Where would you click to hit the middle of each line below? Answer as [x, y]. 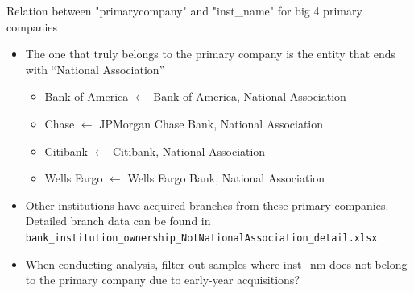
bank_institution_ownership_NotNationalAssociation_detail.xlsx [201, 238]
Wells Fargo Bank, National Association [226, 178]
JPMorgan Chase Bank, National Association [211, 123]
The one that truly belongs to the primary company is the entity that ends [211, 54]
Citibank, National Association [189, 151]
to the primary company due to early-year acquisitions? [162, 280]
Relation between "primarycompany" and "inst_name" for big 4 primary [184, 10]
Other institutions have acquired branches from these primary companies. [207, 205]
